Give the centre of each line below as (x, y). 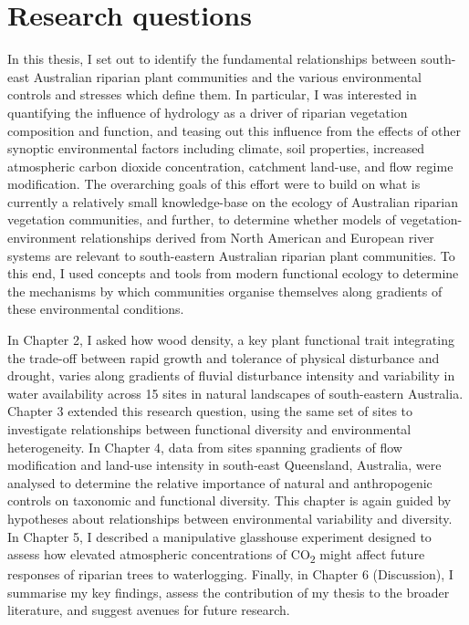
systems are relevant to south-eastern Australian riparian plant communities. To (231, 255)
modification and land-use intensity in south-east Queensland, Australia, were (224, 465)
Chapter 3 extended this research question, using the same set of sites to (210, 411)
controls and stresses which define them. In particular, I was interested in (212, 94)
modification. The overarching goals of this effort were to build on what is (214, 184)
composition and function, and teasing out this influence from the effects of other (234, 130)
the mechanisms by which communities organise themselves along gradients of (225, 291)
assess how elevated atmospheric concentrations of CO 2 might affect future (216, 555)
